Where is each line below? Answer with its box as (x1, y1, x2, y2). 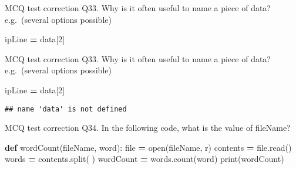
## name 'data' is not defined (5, 104, 127, 113)
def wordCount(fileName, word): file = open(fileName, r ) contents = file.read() (5, 141, 292, 153)
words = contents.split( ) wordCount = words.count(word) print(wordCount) (5, 153, 284, 165)
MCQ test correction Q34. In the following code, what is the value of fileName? (5, 121, 291, 134)
